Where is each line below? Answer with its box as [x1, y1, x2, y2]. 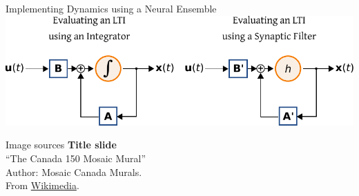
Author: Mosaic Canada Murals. [6, 164, 142, 179]
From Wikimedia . [6, 178, 79, 193]
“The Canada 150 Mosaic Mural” [6, 151, 146, 165]
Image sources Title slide [6, 137, 117, 152]
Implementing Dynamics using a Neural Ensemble [6, 1, 217, 15]
